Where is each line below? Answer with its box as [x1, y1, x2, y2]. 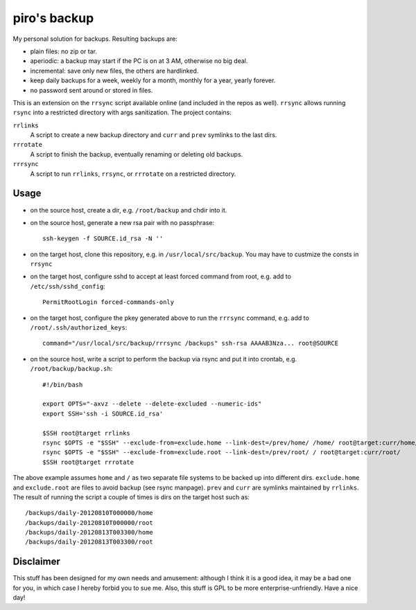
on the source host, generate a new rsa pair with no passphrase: [30, 218, 215, 226]
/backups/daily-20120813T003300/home [25, 528, 154, 537]
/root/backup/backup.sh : [30, 364, 113, 373]
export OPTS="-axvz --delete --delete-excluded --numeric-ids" [42, 400, 262, 408]
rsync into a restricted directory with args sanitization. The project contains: [12, 108, 232, 117]
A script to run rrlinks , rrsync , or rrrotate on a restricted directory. [30, 170, 236, 178]
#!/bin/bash [42, 381, 83, 388]
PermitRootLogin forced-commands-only [42, 298, 175, 306]
